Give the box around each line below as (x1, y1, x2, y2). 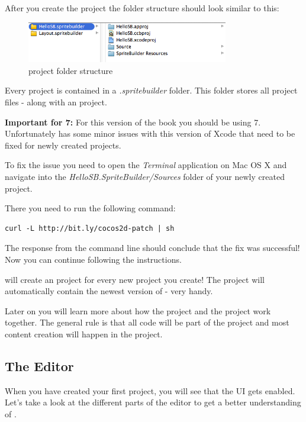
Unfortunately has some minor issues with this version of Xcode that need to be (5, 127, 295, 140)
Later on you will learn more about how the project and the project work (5, 304, 271, 317)
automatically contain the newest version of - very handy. (5, 285, 213, 297)
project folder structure (28, 64, 113, 76)
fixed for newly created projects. (5, 138, 121, 151)
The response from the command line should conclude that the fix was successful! (5, 241, 300, 254)
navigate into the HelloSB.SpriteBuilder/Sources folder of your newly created (5, 170, 285, 183)
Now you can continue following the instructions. (5, 253, 182, 265)
